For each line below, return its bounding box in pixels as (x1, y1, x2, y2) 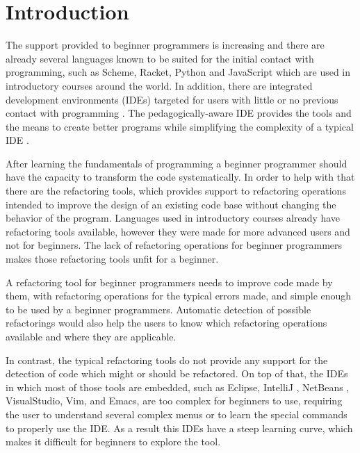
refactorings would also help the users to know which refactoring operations (6, 315, 327, 330)
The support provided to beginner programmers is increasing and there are (6, 38, 325, 52)
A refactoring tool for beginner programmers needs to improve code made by (6, 274, 333, 289)
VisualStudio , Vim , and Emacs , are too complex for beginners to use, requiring (6, 393, 343, 408)
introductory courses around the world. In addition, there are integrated (6, 78, 313, 92)
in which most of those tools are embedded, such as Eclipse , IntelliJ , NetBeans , (6, 379, 350, 394)
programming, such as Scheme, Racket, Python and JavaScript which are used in (6, 65, 351, 79)
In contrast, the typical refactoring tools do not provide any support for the (6, 352, 328, 367)
